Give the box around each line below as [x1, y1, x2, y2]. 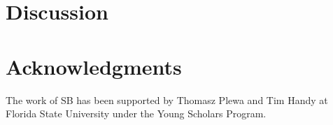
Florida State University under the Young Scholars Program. [6, 106, 267, 121]
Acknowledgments [6, 52, 182, 80]
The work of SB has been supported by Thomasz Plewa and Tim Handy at [6, 92, 328, 107]
